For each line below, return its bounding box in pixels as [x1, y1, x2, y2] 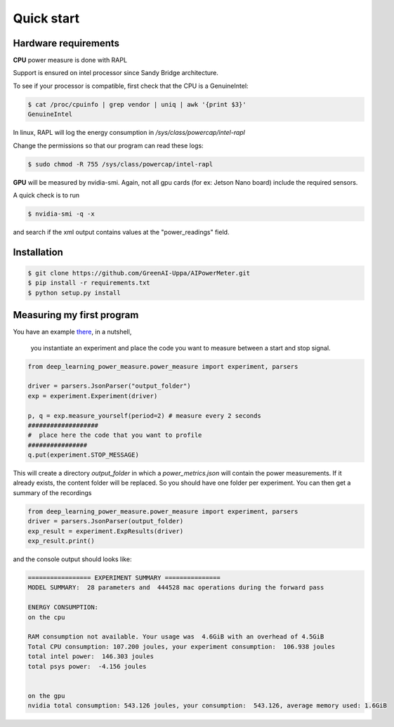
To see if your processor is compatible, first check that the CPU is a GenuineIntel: [13, 81, 249, 90]
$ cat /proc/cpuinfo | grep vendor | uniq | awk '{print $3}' [27, 100, 247, 108]
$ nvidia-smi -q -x [27, 209, 95, 218]
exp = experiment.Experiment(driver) [27, 392, 158, 400]
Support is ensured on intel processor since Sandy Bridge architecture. [13, 69, 219, 77]
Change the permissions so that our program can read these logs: [13, 141, 204, 150]
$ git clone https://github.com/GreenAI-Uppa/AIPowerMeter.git [27, 269, 251, 277]
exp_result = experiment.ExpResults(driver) [27, 527, 184, 535]
